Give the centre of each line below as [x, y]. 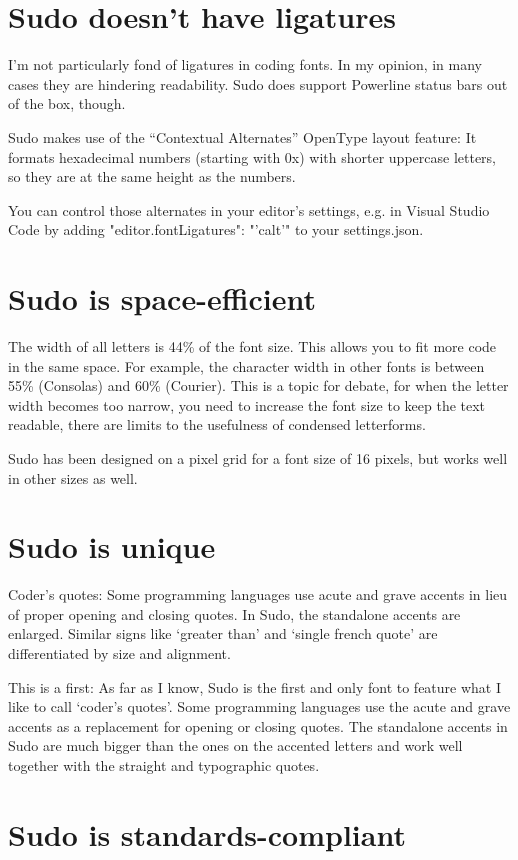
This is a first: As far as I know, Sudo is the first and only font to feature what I [255, 686]
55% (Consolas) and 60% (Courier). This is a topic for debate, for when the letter [258, 385]
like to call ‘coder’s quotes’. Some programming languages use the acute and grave [259, 706]
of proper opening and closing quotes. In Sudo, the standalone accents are [234, 613]
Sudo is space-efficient [162, 298]
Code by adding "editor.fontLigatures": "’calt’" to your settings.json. [216, 229]
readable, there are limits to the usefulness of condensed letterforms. [217, 424]
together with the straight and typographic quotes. [164, 765]
